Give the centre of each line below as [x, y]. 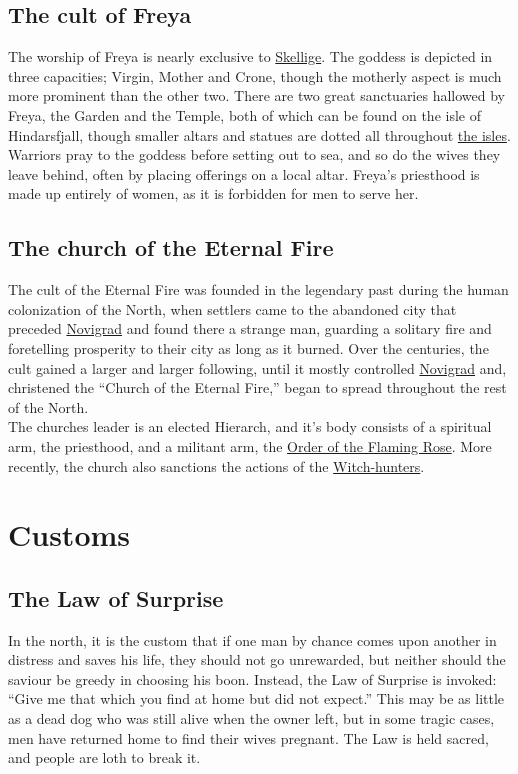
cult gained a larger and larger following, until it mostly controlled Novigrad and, [257, 367]
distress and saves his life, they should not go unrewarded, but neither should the [257, 659]
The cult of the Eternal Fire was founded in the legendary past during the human [258, 289]
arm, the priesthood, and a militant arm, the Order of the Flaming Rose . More [250, 445]
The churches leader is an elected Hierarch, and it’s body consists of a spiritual [250, 426]
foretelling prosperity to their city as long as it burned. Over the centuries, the [248, 347]
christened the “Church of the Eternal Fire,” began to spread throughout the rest [257, 387]
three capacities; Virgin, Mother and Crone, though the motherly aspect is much [255, 75]
